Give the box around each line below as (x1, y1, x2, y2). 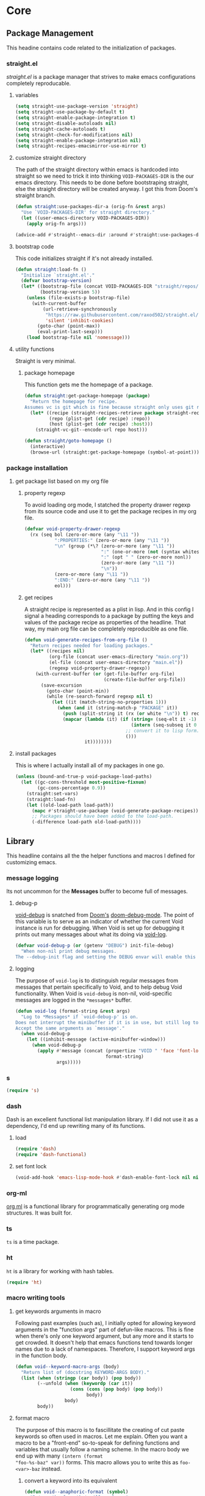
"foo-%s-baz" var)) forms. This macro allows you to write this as (15, 1458, 179, 1465)
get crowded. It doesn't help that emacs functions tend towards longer (15, 1339, 193, 1346)
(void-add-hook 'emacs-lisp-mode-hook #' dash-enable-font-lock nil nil (15, 1174, 201, 1180)
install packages (15, 750, 57, 757)
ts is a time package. (6, 1238, 60, 1246)
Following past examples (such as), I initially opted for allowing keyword (15, 1319, 196, 1326)
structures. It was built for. (6, 1209, 73, 1216)
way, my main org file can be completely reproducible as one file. (24, 625, 189, 632)
